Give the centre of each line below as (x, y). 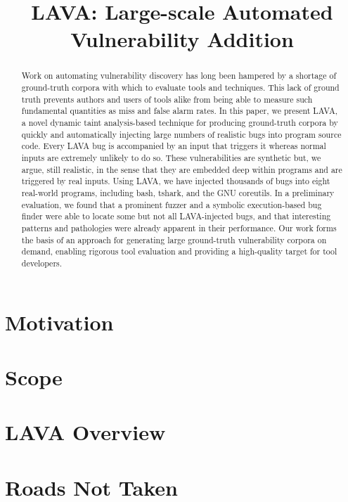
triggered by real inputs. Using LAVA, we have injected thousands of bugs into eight (176, 181)
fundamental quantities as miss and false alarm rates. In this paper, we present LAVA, (180, 111)
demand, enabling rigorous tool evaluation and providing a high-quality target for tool (179, 251)
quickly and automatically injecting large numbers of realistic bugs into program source (181, 134)
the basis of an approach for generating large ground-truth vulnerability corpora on (174, 239)
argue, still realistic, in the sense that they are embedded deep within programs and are (182, 169)
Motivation (59, 322)
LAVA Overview (85, 432)
